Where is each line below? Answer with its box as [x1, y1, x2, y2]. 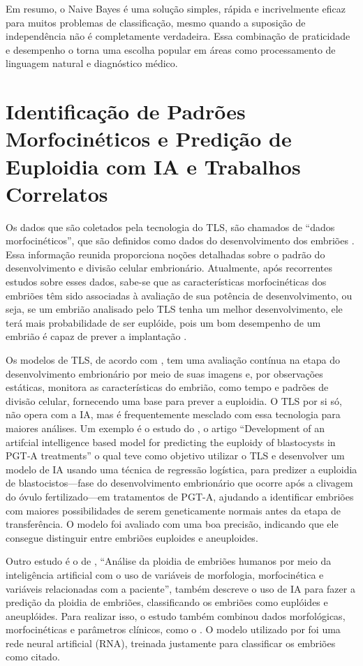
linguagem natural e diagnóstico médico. [6, 56, 178, 71]
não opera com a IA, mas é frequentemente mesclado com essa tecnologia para [6, 407, 341, 422]
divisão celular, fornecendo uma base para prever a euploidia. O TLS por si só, [6, 393, 342, 408]
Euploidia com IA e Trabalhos [6, 151, 301, 180]
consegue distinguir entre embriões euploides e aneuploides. [6, 530, 258, 545]
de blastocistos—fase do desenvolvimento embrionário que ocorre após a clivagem [6, 475, 353, 490]
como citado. [6, 649, 60, 664]
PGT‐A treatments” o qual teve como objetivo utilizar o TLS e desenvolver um [6, 448, 345, 463]
